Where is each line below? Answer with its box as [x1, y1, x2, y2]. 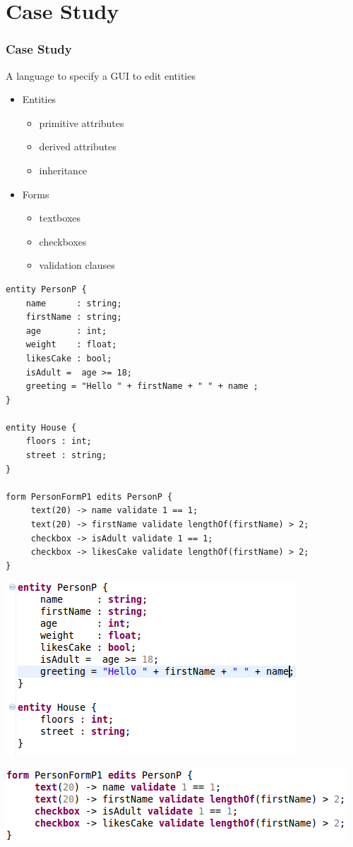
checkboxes [39, 234, 87, 248]
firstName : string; [25, 312, 122, 323]
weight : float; [25, 340, 117, 350]
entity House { [6, 422, 77, 433]
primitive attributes [39, 115, 124, 130]
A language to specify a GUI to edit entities [6, 68, 196, 83]
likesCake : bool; [25, 353, 112, 364]
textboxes [39, 210, 81, 225]
